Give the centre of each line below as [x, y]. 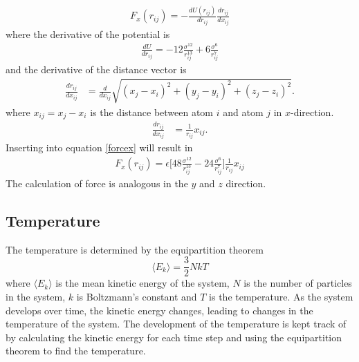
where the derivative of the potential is [88, 34]
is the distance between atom [152, 112]
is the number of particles [298, 283]
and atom [243, 112]
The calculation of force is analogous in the [97, 183]
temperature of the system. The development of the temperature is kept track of [176, 324]
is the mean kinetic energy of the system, [142, 283]
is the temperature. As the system [281, 297]
